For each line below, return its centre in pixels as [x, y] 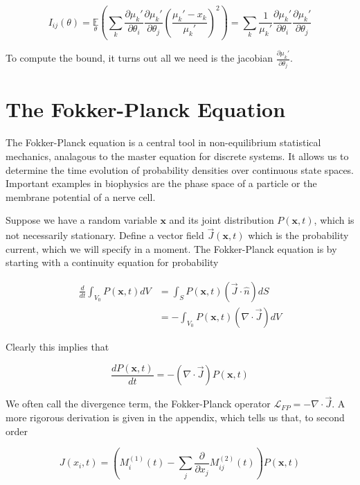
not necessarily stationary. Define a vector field [105, 235]
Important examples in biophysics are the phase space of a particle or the [161, 183]
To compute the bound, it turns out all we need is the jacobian [139, 58]
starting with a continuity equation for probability [112, 262]
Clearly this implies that [57, 347]
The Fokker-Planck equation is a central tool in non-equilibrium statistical [163, 142]
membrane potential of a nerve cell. [81, 196]
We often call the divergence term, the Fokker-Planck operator [138, 404]
